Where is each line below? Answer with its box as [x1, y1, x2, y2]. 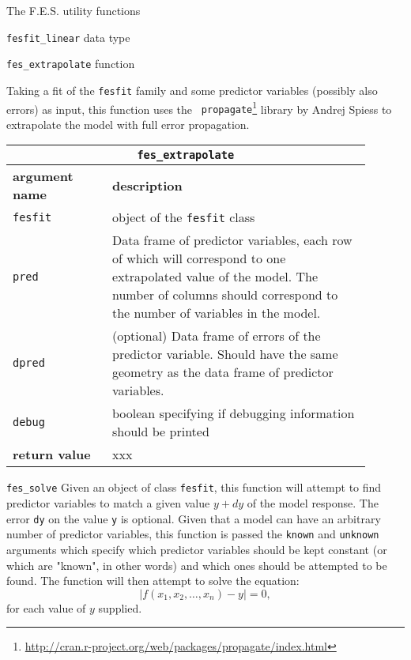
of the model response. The [247, 495, 379, 511]
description [111, 175, 183, 194]
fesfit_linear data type [6, 28, 130, 45]
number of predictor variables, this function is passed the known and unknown [6, 526, 379, 542]
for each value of [6, 599, 86, 616]
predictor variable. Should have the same [111, 345, 338, 364]
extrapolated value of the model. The [111, 267, 319, 286]
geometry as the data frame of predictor [111, 363, 334, 382]
